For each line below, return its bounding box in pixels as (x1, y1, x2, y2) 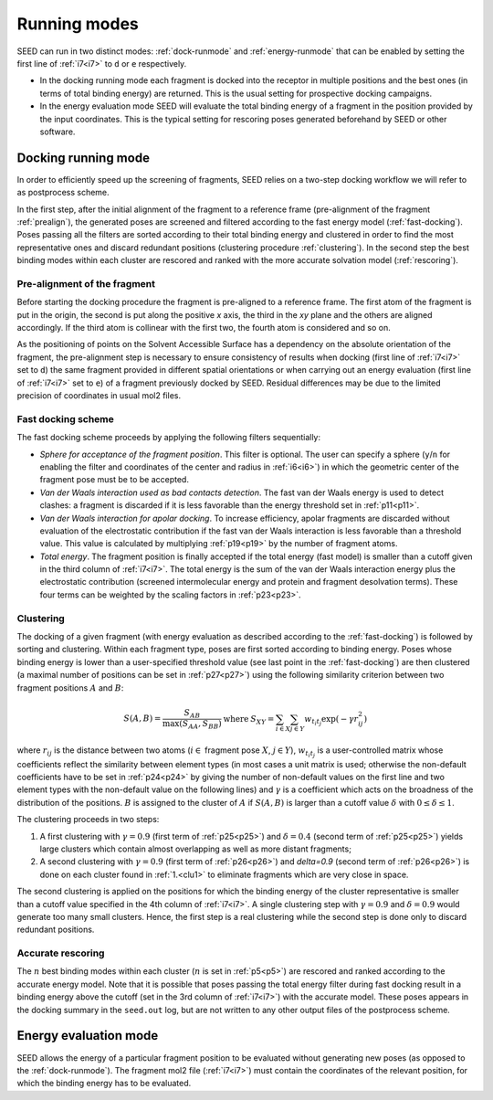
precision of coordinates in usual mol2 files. (16, 390, 182, 401)
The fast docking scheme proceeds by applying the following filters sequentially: (16, 432, 321, 443)
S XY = (249, 714, 275, 726)
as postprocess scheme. (16, 187, 110, 198)
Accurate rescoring (16, 947, 105, 959)
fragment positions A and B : (16, 682, 124, 693)
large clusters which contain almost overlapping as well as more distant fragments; (39, 843, 351, 854)
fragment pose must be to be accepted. (39, 474, 189, 485)
